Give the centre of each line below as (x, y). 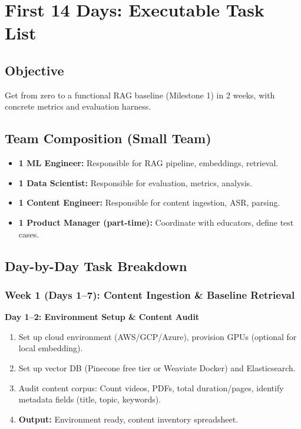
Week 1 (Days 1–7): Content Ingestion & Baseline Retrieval (150, 294)
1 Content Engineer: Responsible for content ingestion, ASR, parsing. (149, 202)
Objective (34, 70)
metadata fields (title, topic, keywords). (90, 399)
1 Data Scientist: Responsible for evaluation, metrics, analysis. (135, 182)
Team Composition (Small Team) (108, 138)
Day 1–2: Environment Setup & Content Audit (102, 317)
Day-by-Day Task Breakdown (96, 265)
